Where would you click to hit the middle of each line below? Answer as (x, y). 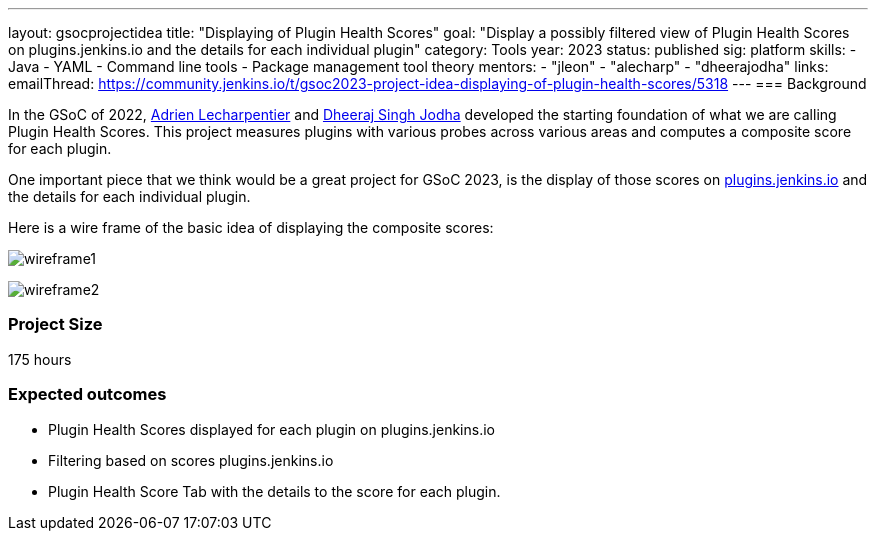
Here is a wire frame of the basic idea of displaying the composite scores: (251, 227)
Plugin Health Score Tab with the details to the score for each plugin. (274, 491)
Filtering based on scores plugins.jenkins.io (191, 460)
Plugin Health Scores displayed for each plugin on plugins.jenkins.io (271, 429)
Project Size (55, 324)
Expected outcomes (87, 394)
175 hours (40, 359)
